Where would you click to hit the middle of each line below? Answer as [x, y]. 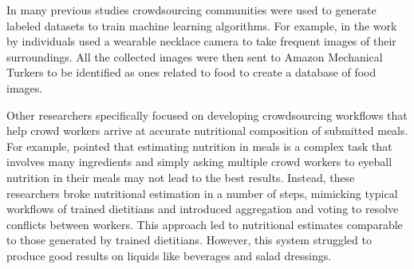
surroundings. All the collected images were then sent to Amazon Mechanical [195, 56]
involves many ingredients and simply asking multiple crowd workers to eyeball [199, 162]
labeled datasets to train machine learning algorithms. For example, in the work [202, 25]
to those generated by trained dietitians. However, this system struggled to [189, 240]
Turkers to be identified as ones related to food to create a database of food [191, 72]
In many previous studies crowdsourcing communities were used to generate [191, 10]
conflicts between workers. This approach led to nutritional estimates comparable [205, 224]
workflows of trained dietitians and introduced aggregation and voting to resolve [203, 209]
